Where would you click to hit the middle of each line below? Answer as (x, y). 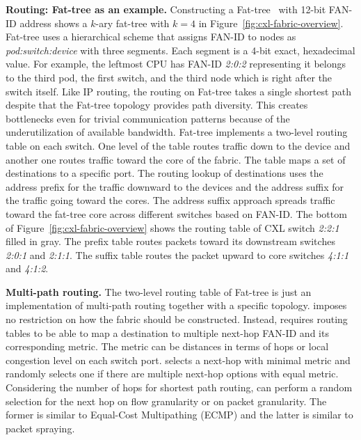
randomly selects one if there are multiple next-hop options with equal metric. (172, 374)
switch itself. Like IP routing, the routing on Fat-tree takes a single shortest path (179, 91)
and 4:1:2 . (27, 268)
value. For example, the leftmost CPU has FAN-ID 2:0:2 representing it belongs (176, 64)
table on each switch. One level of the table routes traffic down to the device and (178, 145)
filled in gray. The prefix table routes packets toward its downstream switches (170, 241)
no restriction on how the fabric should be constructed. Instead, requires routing (177, 319)
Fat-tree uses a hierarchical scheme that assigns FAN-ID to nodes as (151, 37)
